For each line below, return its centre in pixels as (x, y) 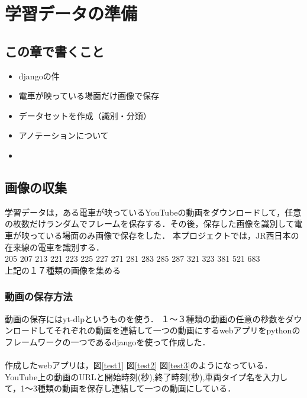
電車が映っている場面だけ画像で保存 (89, 96)
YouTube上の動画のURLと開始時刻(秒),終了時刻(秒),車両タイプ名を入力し (146, 376)
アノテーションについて (64, 135)
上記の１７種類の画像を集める (63, 270)
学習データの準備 (71, 13)
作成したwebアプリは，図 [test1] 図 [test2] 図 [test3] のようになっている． (139, 365)
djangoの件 (39, 76)
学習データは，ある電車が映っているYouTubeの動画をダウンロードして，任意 (153, 212)
